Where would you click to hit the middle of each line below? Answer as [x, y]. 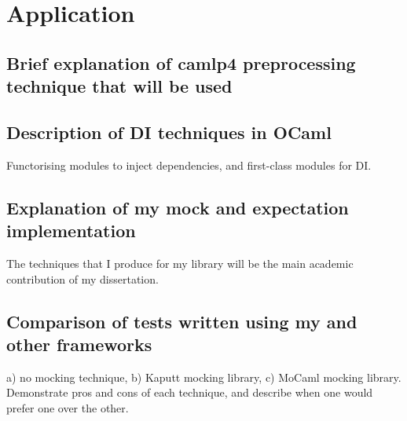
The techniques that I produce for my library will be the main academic [180, 263]
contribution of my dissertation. [82, 278]
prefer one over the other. [68, 407]
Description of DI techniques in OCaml [169, 132]
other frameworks [79, 344]
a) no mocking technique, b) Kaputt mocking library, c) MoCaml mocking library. [204, 377]
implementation [71, 231]
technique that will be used [119, 86]
